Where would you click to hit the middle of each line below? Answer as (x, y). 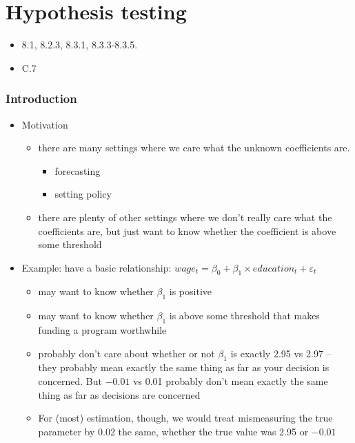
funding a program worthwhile (102, 330)
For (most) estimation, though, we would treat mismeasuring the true (185, 418)
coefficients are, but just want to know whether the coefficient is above (187, 230)
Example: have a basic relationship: (97, 267)
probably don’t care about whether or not (126, 353)
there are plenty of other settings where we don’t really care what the (185, 217)
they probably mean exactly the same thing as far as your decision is (184, 367)
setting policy (83, 194)
